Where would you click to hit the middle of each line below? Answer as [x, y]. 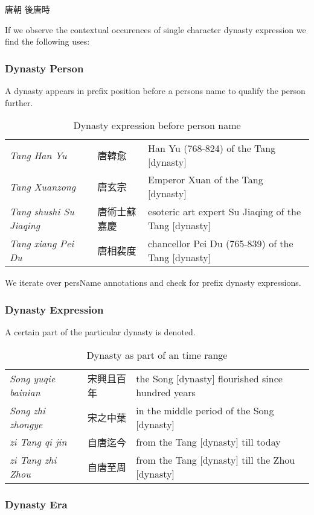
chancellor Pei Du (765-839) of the [221, 244]
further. [19, 102]
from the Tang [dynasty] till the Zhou [216, 460]
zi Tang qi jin [38, 442]
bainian [25, 392]
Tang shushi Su [42, 212]
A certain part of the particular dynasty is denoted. [100, 332]
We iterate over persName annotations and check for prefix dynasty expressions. [153, 283]
